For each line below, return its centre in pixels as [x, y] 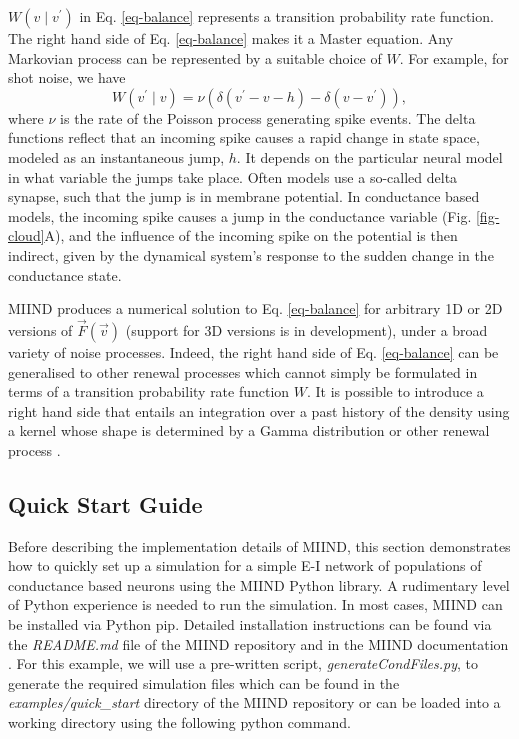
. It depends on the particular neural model [369, 156]
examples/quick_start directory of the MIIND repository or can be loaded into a [254, 702]
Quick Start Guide [105, 503]
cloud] [26, 235]
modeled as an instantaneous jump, [116, 156]
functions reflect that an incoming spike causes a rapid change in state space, [244, 137]
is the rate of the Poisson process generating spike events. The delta [268, 117]
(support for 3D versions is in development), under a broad [306, 329]
